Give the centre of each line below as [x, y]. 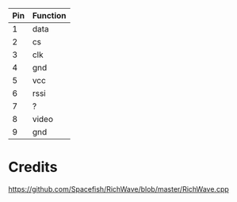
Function [49, 15]
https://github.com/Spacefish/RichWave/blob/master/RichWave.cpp [119, 189]
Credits [33, 168]
